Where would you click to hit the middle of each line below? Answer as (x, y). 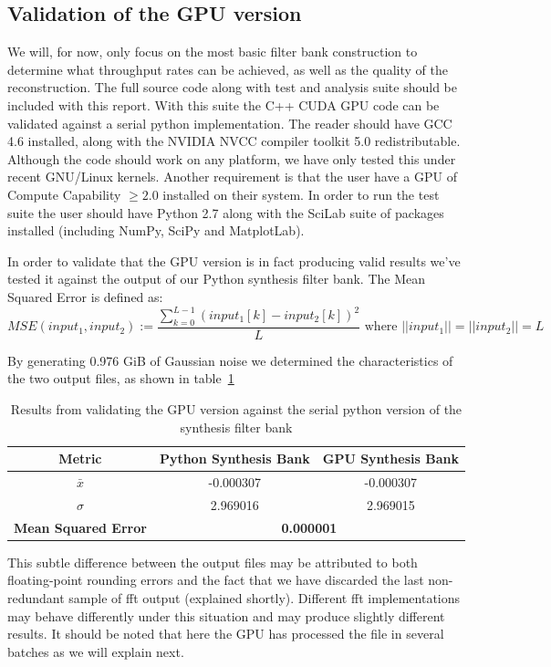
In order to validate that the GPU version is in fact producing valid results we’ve (234, 261)
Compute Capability (64, 194)
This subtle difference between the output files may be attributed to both (213, 562)
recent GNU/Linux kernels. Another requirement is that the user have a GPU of (232, 177)
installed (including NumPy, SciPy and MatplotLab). (156, 230)
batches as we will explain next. (96, 651)
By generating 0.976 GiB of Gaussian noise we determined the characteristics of (230, 360)
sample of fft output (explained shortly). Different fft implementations (265, 598)
